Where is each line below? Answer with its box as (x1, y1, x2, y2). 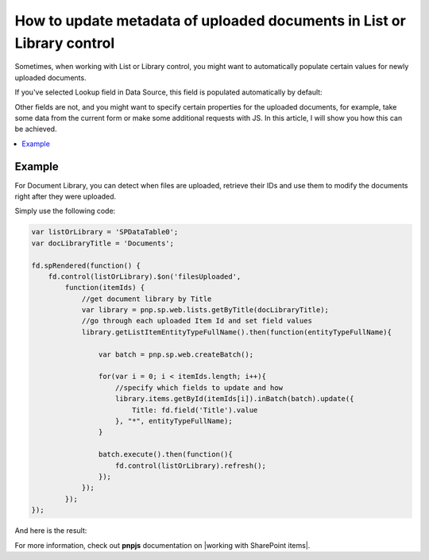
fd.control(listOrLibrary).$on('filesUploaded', (48, 272, 242, 281)
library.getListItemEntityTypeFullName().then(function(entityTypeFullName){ (81, 327, 392, 337)
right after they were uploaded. (14, 191, 117, 201)
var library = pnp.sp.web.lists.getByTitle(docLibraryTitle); (81, 306, 330, 315)
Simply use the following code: (14, 207, 116, 216)
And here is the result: (14, 526, 87, 535)
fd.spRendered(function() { (31, 261, 141, 270)
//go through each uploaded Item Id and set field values (81, 316, 313, 326)
